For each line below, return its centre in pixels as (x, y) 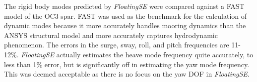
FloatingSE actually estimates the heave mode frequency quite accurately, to (137, 54)
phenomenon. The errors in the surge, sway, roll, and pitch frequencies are (117, 45)
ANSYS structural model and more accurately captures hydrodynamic (111, 35)
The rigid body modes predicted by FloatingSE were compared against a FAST (124, 6)
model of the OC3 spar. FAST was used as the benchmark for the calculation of (126, 16)
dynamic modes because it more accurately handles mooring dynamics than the (125, 25)
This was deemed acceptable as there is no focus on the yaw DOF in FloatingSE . (127, 74)
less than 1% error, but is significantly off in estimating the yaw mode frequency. (127, 64)
